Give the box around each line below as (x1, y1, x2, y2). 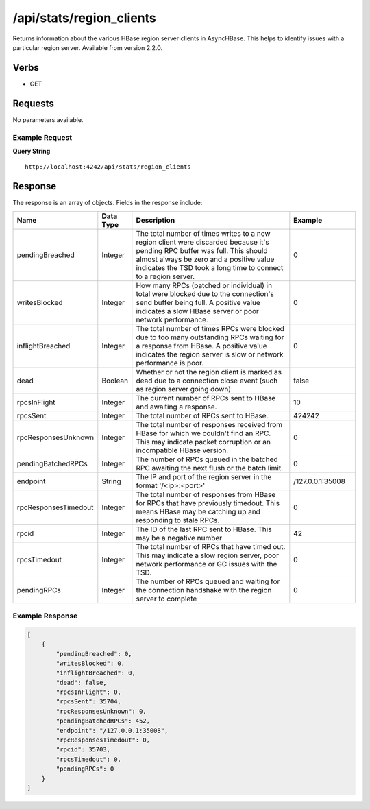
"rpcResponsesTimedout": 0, (56, 736, 151, 744)
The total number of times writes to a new (136, 228, 271, 238)
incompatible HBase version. (136, 446, 229, 455)
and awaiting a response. (136, 402, 217, 411)
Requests (12, 97, 54, 109)
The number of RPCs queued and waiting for (136, 577, 280, 586)
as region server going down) (136, 384, 232, 394)
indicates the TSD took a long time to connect (136, 263, 284, 272)
